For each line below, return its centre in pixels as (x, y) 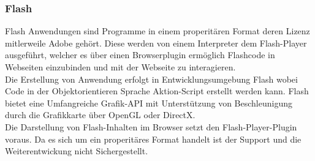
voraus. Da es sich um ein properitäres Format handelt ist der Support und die (153, 139)
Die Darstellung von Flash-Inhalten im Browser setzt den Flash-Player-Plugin (151, 126)
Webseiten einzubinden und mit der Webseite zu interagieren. (120, 67)
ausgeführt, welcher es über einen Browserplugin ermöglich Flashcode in (140, 55)
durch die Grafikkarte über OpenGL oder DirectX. (100, 115)
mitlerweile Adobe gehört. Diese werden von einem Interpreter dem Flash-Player (156, 43)
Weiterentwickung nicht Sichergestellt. (77, 151)
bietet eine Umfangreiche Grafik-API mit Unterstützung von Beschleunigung (149, 103)
